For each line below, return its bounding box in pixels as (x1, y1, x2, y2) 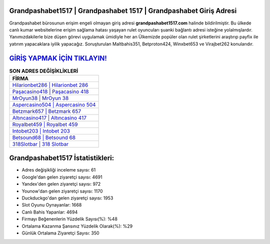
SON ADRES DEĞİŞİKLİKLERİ (9, 67, 78, 74)
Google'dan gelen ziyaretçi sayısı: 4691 (21, 174, 102, 180)
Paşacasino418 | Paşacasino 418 (12, 88, 89, 95)
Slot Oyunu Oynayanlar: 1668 (21, 202, 82, 208)
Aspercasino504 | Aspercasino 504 (12, 101, 96, 108)
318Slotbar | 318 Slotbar (12, 140, 68, 147)
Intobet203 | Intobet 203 (12, 127, 70, 134)
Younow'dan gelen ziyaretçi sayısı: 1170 (21, 188, 103, 194)
